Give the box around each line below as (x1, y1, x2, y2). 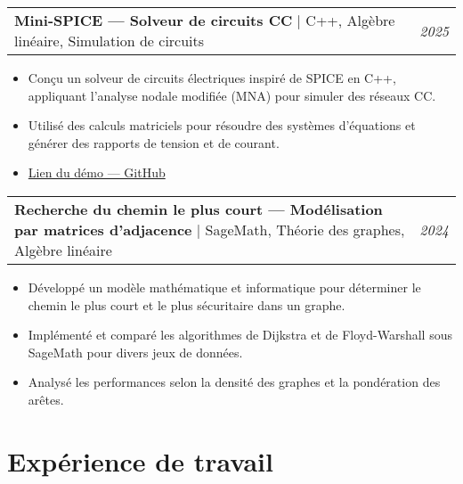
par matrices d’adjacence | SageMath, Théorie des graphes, (14, 218, 405, 240)
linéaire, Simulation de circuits (14, 30, 205, 51)
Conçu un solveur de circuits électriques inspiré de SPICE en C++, (28, 69, 396, 86)
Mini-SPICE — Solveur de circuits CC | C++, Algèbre (14, 10, 395, 30)
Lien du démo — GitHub (28, 163, 166, 182)
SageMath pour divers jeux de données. (28, 342, 243, 361)
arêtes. (28, 390, 64, 408)
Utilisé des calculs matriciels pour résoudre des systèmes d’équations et (28, 116, 416, 135)
